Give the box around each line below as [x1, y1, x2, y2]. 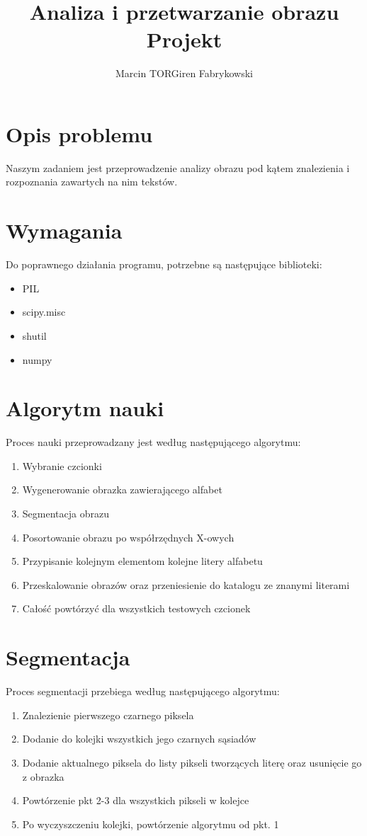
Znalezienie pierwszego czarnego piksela [22, 707, 194, 722]
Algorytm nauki [6, 394, 164, 423]
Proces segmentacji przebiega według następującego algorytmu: [6, 684, 280, 699]
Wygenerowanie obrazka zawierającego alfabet [22, 482, 222, 497]
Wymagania [6, 216, 123, 245]
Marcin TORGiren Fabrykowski [115, 66, 253, 81]
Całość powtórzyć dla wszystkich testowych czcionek [22, 601, 251, 616]
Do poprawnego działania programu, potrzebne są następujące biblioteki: [6, 257, 322, 272]
